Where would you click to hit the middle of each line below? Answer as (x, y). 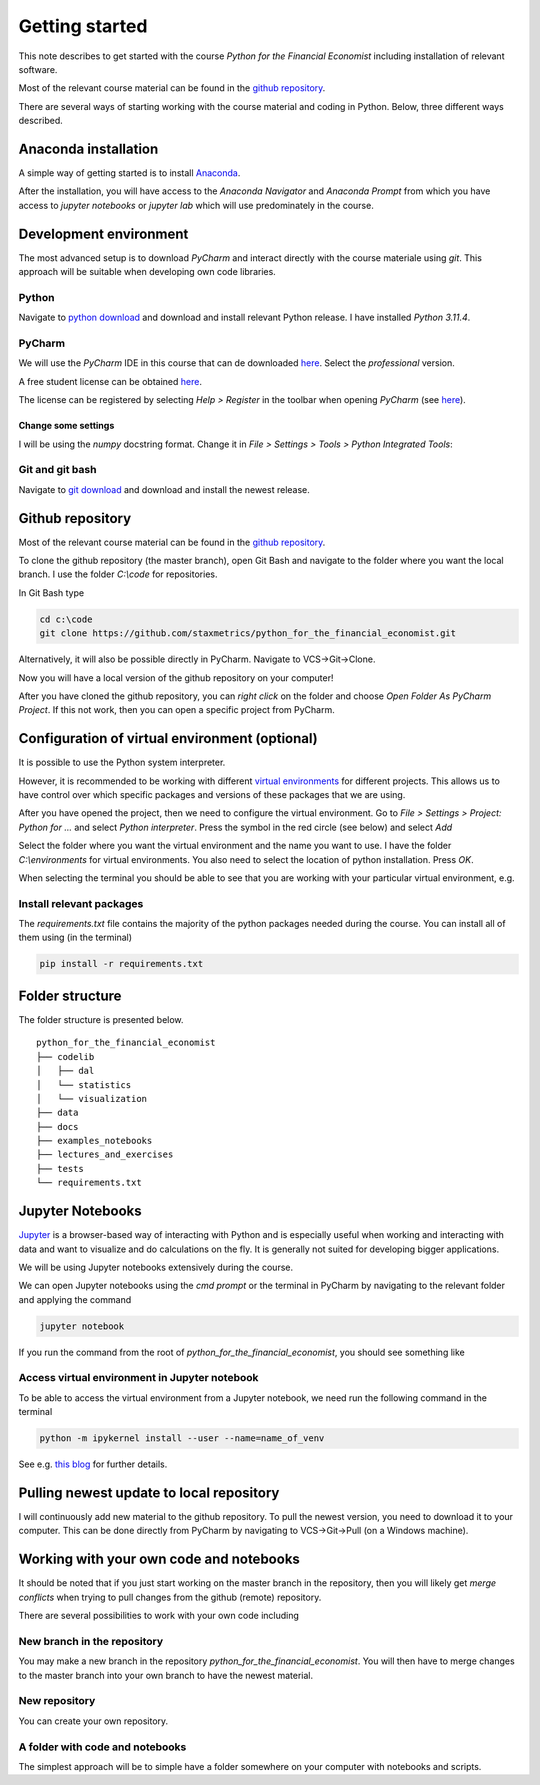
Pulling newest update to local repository (149, 1493)
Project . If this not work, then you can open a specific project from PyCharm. (176, 710)
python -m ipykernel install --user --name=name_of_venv (182, 1438)
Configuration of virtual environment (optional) (168, 738)
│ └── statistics (84, 1084)
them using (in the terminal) (75, 937)
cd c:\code (66, 619)
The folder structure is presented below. (101, 1019)
